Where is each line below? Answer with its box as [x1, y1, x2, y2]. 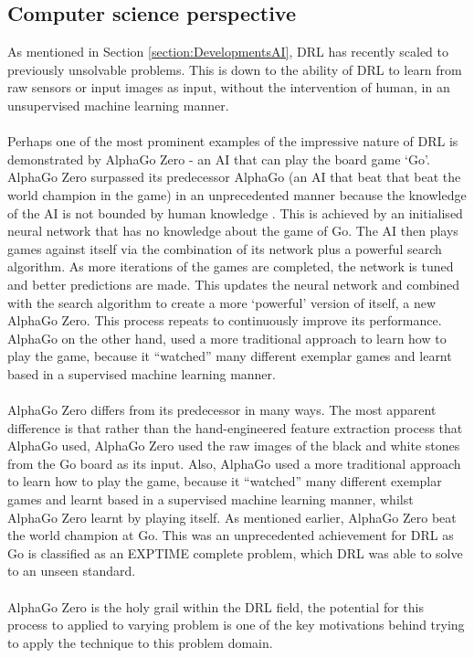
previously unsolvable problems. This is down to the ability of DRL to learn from [7, 59, 462, 79]
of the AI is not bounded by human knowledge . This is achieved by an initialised [7, 203, 463, 222]
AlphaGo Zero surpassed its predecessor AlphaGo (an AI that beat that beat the [7, 167, 461, 186]
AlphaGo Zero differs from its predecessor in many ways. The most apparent [7, 400, 437, 419]
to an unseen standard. [7, 561, 136, 580]
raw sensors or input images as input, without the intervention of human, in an [7, 78, 450, 97]
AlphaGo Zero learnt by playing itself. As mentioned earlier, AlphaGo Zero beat [7, 507, 457, 526]
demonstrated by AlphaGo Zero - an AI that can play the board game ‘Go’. [7, 149, 430, 168]
